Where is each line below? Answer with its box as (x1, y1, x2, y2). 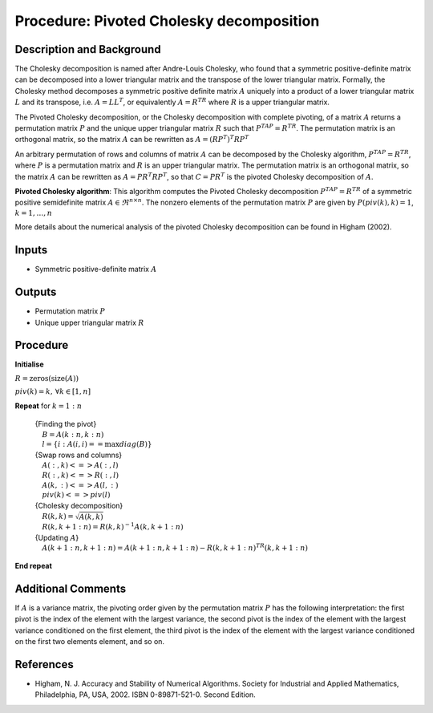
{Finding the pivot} (34, 419, 97, 429)
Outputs (14, 286, 57, 299)
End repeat (14, 561, 52, 570)
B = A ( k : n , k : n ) (42, 430, 104, 439)
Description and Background (14, 43, 161, 56)
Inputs (14, 243, 48, 257)
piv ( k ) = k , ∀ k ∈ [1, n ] (14, 387, 91, 396)
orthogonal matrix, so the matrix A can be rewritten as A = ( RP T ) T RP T (14, 133, 249, 144)
